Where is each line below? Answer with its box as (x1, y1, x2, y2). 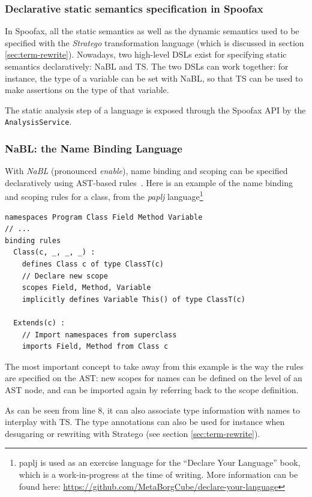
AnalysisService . (5, 115, 72, 128)
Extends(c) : (13, 319, 65, 328)
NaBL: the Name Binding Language (5, 140, 182, 155)
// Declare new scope (22, 271, 108, 280)
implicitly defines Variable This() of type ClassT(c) (22, 295, 245, 304)
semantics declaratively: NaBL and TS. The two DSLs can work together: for (5, 60, 289, 72)
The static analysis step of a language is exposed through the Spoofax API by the (5, 103, 306, 116)
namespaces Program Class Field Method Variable (5, 212, 203, 221)
